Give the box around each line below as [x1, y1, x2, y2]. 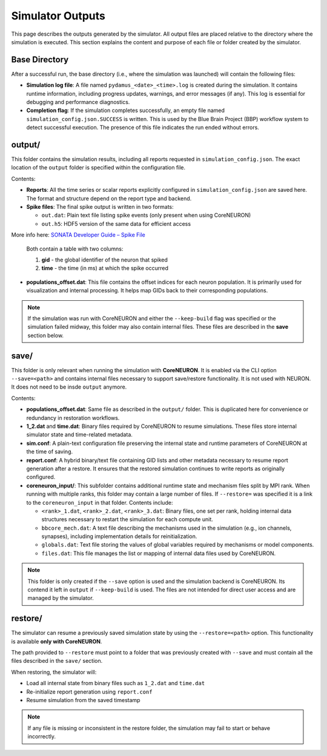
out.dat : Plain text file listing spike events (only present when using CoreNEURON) [41, 212, 251, 219]
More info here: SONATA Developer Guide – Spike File [11, 231, 145, 238]
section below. [27, 332, 64, 339]
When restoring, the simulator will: [11, 668, 97, 675]
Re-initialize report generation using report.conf [26, 688, 153, 695]
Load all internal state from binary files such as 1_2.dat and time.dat [26, 680, 205, 687]
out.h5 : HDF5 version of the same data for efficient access [41, 220, 191, 227]
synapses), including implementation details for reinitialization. [41, 533, 197, 540]
